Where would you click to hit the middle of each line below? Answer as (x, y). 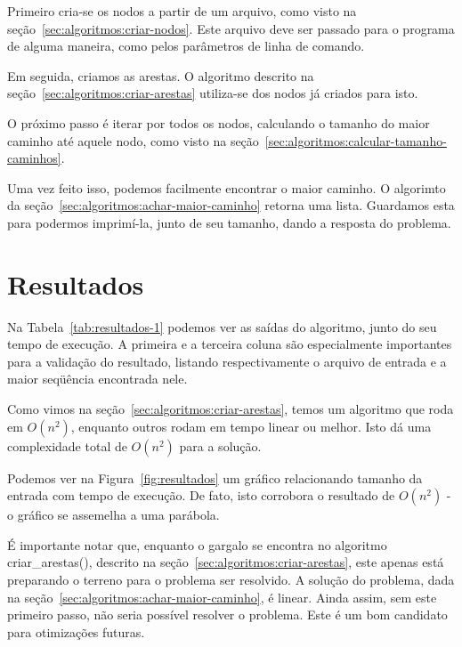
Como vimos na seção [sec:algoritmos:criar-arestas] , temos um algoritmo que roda (231, 409)
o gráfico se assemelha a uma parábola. (113, 515)
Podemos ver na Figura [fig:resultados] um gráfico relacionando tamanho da (215, 477)
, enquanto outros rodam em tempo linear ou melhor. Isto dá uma (251, 426)
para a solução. (220, 445)
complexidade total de (67, 445)
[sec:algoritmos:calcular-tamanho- (356, 140)
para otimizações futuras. (76, 631)
